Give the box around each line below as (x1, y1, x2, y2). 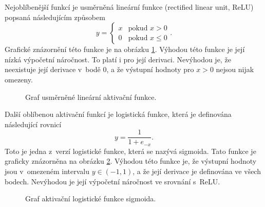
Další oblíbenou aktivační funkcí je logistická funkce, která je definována (5, 109, 232, 119)
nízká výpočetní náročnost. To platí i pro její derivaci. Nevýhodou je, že (5, 54, 231, 64)
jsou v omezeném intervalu (5, 166, 89, 177)
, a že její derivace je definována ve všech (132, 166, 261, 177)
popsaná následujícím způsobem (5, 11, 105, 22)
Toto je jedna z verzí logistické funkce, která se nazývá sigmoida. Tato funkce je (5, 145, 256, 156)
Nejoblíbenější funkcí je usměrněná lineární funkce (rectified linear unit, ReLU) (5, 2, 254, 12)
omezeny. (5, 74, 33, 84)
